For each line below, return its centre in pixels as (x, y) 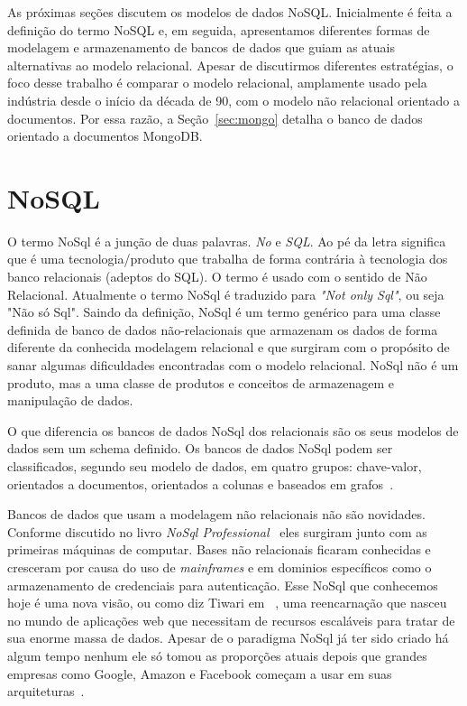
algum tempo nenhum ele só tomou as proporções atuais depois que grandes (217, 655)
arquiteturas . (46, 691)
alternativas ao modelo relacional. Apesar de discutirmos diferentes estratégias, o (230, 65)
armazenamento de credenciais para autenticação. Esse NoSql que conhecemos (223, 585)
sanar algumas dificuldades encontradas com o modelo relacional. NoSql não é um (233, 365)
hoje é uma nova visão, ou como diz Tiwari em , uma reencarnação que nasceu (227, 603)
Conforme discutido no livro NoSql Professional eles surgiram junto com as (217, 531)
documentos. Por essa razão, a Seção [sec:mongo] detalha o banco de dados (215, 118)
